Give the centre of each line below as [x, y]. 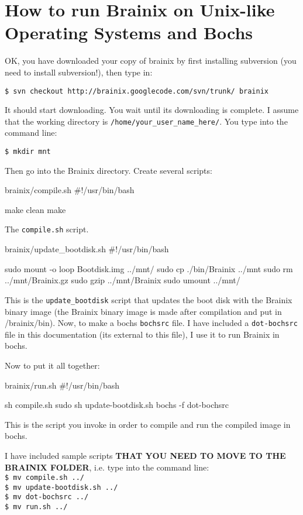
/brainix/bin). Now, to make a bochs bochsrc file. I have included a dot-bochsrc [151, 323]
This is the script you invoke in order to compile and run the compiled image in [148, 424]
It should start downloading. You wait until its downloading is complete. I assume [152, 110]
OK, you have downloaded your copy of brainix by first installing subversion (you [151, 61]
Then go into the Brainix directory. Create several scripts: [109, 170]
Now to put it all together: [52, 365]
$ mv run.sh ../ [36, 507]
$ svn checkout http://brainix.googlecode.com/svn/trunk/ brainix [137, 91]
